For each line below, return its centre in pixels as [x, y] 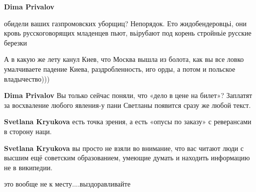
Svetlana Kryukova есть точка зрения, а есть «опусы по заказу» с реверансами [128, 121]
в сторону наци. [28, 131]
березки [16, 42]
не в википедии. [28, 167]
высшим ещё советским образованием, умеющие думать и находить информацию [127, 158]
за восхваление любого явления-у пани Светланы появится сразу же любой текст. [128, 105]
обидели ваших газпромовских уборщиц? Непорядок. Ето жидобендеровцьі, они [125, 23]
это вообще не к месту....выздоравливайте [67, 184]
